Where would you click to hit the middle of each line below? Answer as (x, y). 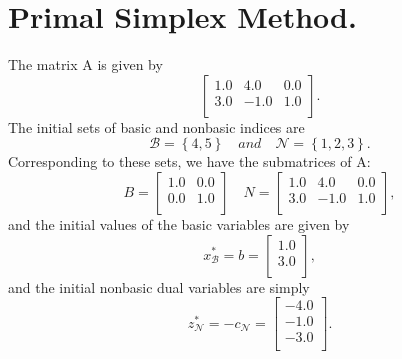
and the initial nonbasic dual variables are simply (159, 286)
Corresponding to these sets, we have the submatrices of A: (189, 161)
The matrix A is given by (85, 64)
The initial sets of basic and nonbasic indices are (156, 126)
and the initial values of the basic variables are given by (179, 223)
